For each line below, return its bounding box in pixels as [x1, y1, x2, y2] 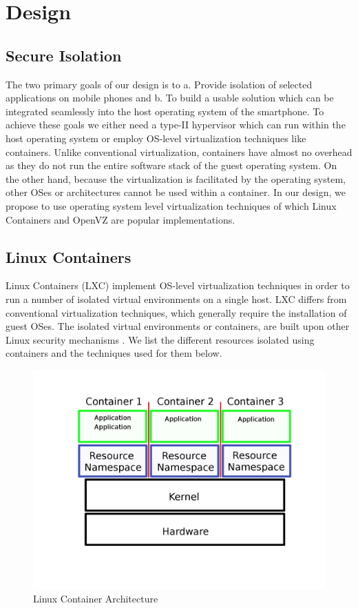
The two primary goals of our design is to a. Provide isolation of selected [6, 77, 313, 91]
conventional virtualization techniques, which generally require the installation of [6, 305, 347, 320]
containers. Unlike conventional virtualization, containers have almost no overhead [6, 144, 352, 159]
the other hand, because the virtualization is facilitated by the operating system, [6, 171, 346, 186]
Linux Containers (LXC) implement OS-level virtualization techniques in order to [6, 278, 350, 293]
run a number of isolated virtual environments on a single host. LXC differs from [6, 291, 347, 306]
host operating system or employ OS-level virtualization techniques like [6, 130, 306, 145]
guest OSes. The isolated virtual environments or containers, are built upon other [6, 319, 350, 333]
